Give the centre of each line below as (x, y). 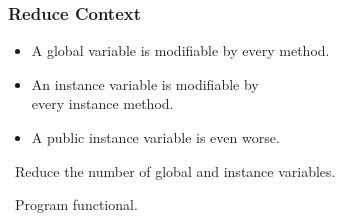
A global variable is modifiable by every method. (180, 50)
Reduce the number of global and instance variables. (175, 170)
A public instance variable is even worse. (155, 137)
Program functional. (76, 204)
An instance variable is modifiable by (145, 83)
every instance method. (102, 103)
